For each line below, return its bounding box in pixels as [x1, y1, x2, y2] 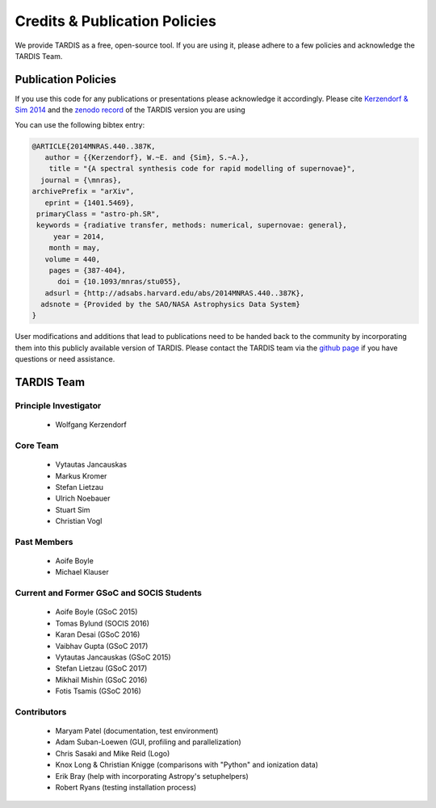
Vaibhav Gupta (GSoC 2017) [55, 641, 149, 651]
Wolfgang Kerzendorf [55, 420, 127, 429]
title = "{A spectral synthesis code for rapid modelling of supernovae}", [48, 164, 356, 174]
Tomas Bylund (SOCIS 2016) [55, 618, 149, 628]
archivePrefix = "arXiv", [31, 186, 135, 196]
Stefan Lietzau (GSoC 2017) [55, 664, 148, 673]
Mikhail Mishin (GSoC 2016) [55, 675, 148, 684]
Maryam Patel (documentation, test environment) [55, 726, 219, 736]
